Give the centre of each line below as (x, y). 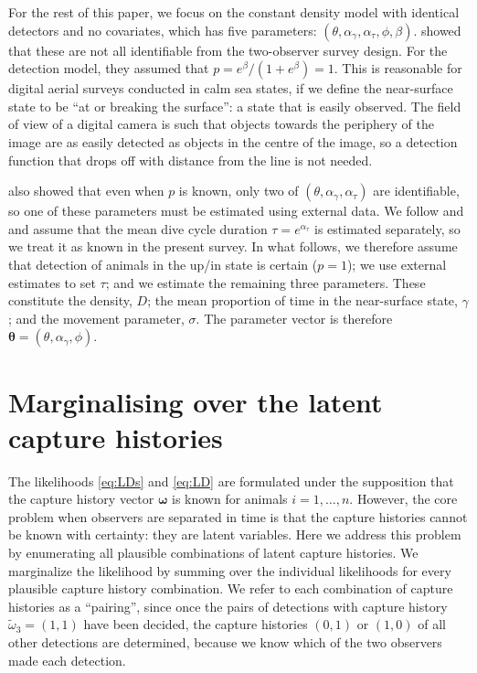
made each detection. (67, 660)
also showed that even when (86, 191)
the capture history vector (81, 499)
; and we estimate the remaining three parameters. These (265, 282)
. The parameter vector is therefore (294, 318)
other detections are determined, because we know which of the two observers (225, 641)
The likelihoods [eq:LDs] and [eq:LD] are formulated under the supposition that (231, 481)
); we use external (397, 264)
